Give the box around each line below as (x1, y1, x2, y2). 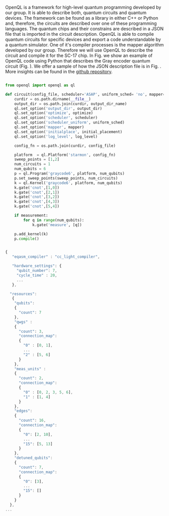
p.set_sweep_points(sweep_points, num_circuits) (14, 176, 118, 181)
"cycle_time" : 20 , (16, 272, 57, 278)
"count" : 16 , (18, 418, 46, 423)
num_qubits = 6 (14, 166, 46, 171)
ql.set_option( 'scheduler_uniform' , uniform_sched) (14, 120, 125, 125)
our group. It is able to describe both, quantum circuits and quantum (5, 10, 147, 16)
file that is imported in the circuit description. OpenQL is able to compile (5, 31, 154, 37)
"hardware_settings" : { (12, 263, 62, 269)
